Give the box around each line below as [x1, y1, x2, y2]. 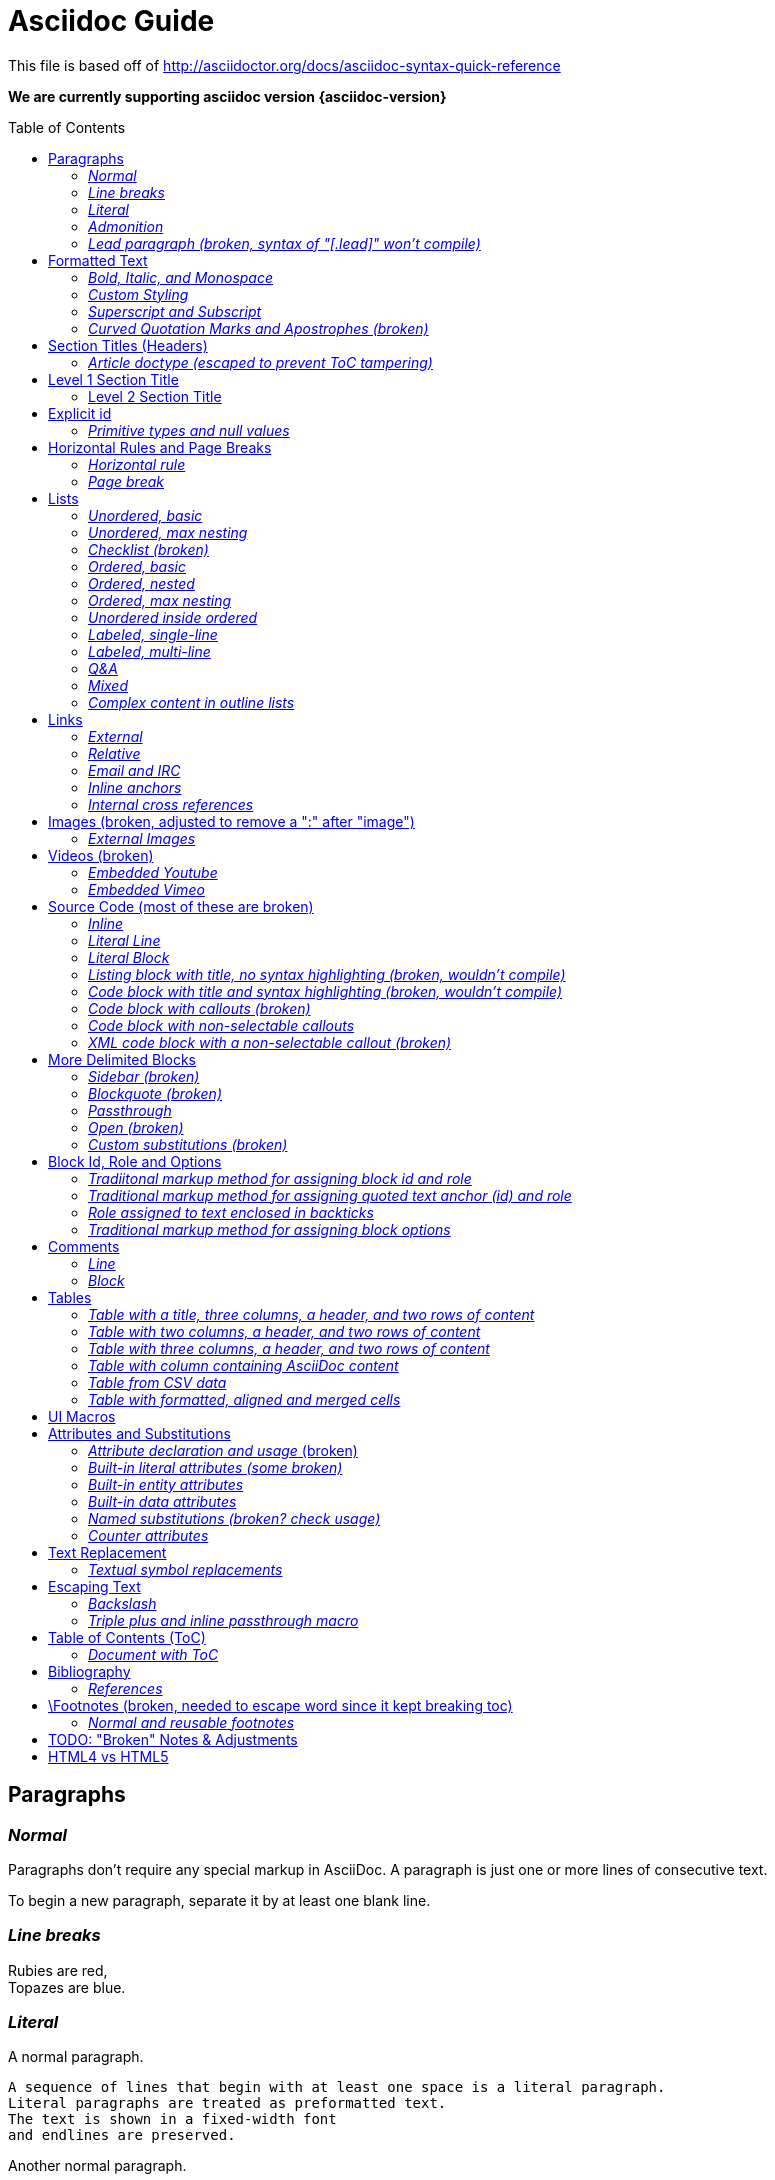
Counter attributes [88, 1526, 209, 1544]
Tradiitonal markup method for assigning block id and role [88, 1169, 472, 1187]
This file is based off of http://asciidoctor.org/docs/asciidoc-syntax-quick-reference [8, 56, 561, 74]
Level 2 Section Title [88, 387, 222, 405]
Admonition [88, 217, 164, 235]
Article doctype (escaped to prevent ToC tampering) [88, 353, 433, 371]
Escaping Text [48, 1577, 141, 1595]
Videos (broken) [48, 846, 154, 864]
